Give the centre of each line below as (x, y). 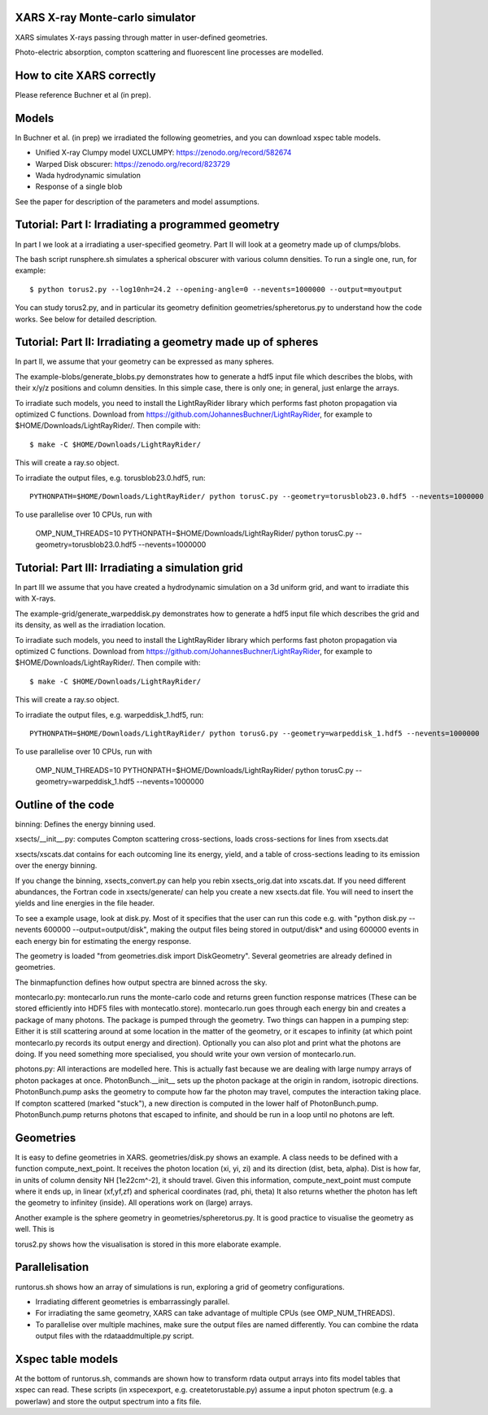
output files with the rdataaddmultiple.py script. (115, 1336)
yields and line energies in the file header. (85, 903)
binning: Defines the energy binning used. (85, 824)
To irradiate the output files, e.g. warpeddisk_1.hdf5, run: (109, 714)
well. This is (35, 1229)
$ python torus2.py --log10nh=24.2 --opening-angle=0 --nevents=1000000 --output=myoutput (216, 289)
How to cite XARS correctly (85, 75)
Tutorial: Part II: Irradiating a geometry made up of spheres (167, 342)
